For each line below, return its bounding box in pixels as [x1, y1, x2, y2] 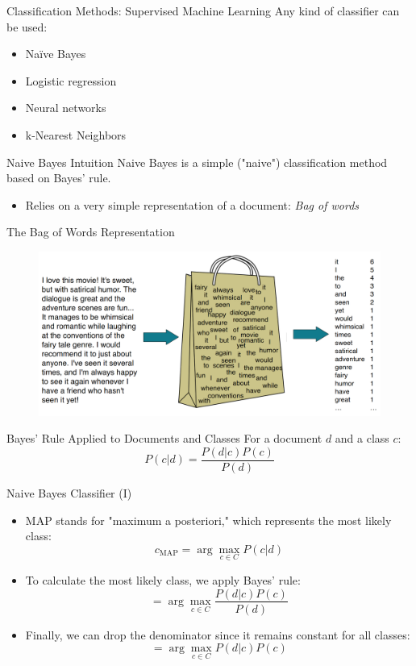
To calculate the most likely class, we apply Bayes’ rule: [25, 571, 301, 588]
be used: [6, 18, 48, 35]
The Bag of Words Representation [6, 223, 175, 240]
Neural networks [25, 99, 106, 116]
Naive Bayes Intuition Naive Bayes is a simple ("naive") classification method [6, 153, 388, 170]
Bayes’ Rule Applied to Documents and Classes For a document [6, 430, 322, 447]
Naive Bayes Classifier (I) [6, 484, 132, 501]
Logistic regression [25, 72, 117, 89]
